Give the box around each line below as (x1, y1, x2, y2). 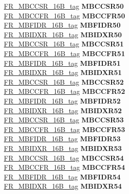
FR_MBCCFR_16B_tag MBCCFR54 (4, 162, 125, 172)
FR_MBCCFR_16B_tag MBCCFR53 (4, 124, 125, 134)
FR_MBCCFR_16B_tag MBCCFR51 (4, 48, 125, 58)
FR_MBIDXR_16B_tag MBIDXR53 (4, 143, 122, 153)
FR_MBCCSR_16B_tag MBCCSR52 (4, 76, 124, 87)
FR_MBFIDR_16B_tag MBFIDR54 (4, 171, 121, 181)
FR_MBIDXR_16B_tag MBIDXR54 (4, 181, 122, 191)
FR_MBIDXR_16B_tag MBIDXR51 (4, 67, 122, 77)
